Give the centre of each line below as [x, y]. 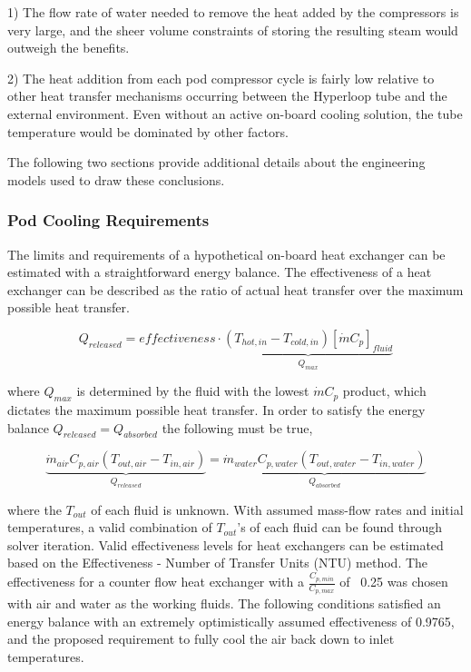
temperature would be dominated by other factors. [148, 131]
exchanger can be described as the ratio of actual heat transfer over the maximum [235, 289]
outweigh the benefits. [69, 48]
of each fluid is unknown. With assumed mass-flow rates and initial [277, 509]
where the [34, 509]
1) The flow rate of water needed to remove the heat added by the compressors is [233, 12]
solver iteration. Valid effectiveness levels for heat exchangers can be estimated [226, 544]
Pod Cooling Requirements [108, 220]
